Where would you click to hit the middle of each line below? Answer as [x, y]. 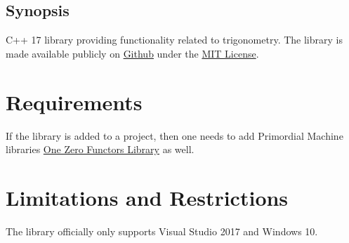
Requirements [74, 101]
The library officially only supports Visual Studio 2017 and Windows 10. [162, 231]
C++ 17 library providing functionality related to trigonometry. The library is [174, 40]
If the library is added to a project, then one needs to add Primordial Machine [174, 135]
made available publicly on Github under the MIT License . [132, 53]
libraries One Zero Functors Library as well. [100, 149]
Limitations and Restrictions [147, 197]
